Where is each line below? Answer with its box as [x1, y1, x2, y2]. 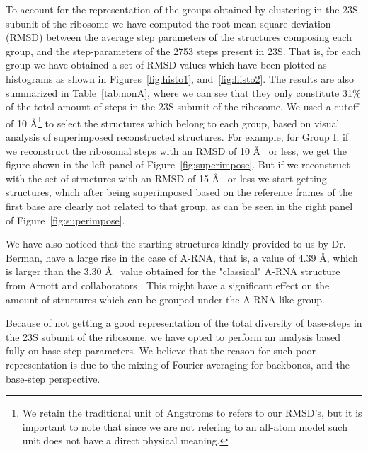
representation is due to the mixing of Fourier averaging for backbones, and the [6, 357, 350, 371]
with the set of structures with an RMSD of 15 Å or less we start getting [6, 170, 327, 185]
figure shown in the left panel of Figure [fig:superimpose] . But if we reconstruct [6, 157, 350, 172]
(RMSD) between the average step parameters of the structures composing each [6, 30, 352, 45]
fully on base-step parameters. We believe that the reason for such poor [6, 343, 316, 358]
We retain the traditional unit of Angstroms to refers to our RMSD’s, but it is [22, 405, 362, 420]
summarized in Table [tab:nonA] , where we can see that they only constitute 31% [6, 85, 361, 100]
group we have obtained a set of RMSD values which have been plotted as [6, 57, 327, 72]
